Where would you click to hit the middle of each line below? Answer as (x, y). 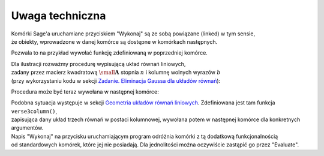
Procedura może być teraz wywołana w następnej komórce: (85, 91)
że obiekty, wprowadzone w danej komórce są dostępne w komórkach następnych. (114, 41)
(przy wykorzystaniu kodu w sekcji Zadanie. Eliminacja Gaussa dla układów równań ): (116, 80)
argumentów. (27, 128)
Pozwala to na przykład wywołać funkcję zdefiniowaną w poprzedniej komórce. (109, 53)
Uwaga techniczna (58, 16)
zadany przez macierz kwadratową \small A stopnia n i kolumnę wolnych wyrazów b (116, 73)
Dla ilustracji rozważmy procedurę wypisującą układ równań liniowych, (98, 64)
